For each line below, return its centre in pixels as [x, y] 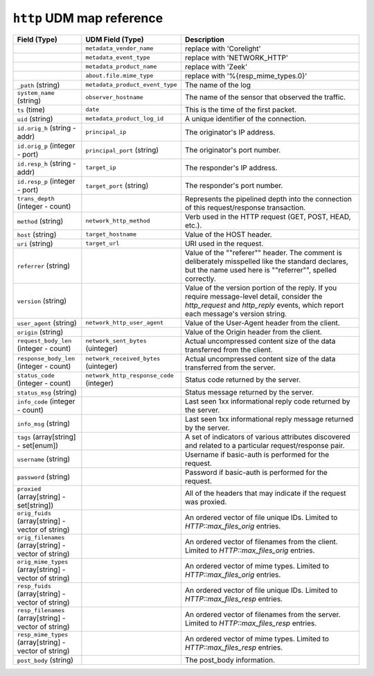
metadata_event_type [118, 58]
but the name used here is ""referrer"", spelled [261, 270]
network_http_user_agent [125, 323]
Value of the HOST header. [229, 234]
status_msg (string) [47, 392]
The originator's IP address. [230, 132]
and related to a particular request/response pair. [265, 445]
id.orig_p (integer [46, 146]
